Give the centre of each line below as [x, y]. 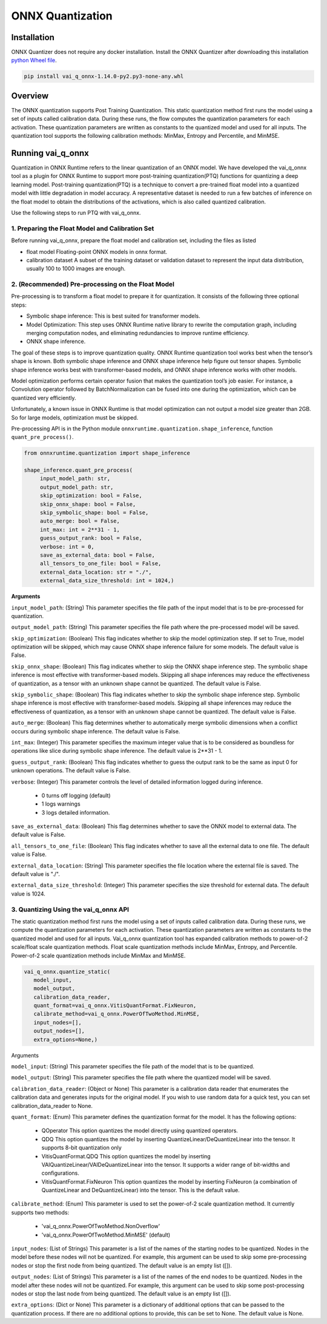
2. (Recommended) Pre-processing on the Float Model [93, 284]
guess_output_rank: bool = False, [91, 538]
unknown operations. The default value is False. [71, 770]
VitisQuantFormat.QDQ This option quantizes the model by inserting [126, 1156]
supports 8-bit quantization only [82, 1148]
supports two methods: [40, 1212]
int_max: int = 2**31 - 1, [80, 529]
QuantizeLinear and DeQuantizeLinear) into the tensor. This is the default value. [141, 1190]
